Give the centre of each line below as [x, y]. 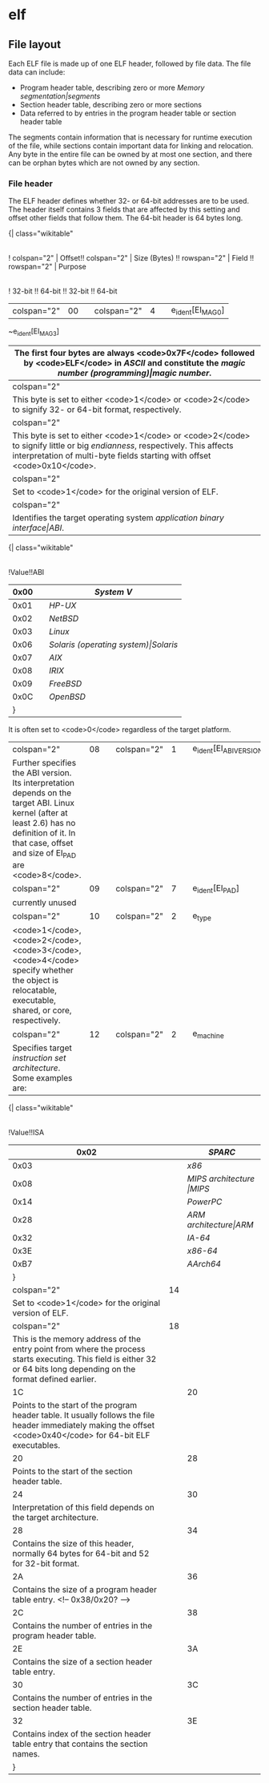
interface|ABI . [38, 528]
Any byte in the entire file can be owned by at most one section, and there [130, 154]
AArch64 [204, 1264]
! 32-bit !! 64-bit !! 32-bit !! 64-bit [63, 291]
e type [202, 916]
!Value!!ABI [26, 572]
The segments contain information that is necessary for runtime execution [130, 137]
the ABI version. [42, 773]
